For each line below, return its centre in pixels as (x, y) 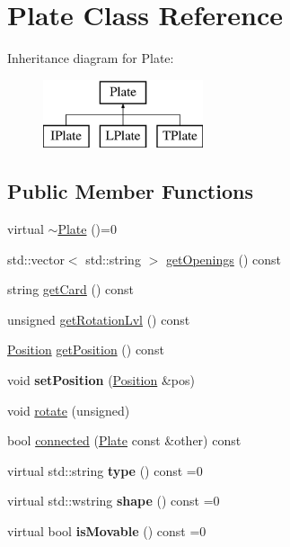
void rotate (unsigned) (69, 410)
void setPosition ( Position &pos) (101, 380)
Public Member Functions (130, 191)
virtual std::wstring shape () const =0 (114, 501)
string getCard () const (71, 289)
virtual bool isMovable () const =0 (107, 531)
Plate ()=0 (87, 229)
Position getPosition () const (86, 350)
